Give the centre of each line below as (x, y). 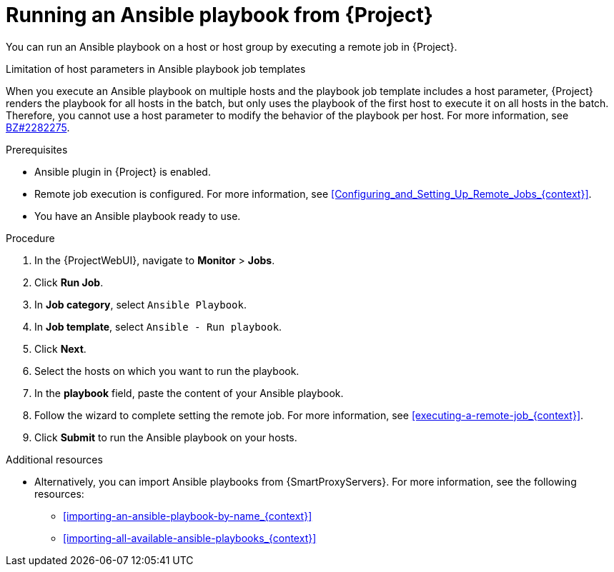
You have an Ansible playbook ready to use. (138, 216)
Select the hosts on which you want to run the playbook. (167, 371)
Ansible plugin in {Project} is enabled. (123, 171)
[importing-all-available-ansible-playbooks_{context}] (190, 538)
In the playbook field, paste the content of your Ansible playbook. (189, 393)
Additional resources (54, 459)
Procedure (30, 238)
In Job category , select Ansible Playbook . (140, 304)
